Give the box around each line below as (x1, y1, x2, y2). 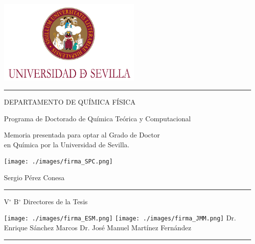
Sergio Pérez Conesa (4, 172, 65, 183)
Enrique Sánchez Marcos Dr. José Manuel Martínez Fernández (4, 222, 191, 232)
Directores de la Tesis (23, 196, 88, 206)
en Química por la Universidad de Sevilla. (4, 139, 129, 149)
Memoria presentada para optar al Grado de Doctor (4, 130, 160, 140)
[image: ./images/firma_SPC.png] (4, 158, 113, 165)
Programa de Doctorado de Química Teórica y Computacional (4, 113, 191, 123)
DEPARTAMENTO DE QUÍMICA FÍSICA (4, 97, 136, 107)
